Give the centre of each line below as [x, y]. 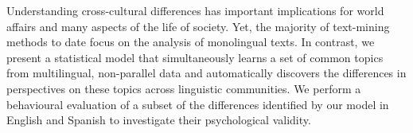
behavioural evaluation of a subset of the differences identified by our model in [198, 104]
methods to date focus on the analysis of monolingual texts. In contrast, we [191, 42]
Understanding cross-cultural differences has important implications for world [195, 10]
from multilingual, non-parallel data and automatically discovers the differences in [206, 73]
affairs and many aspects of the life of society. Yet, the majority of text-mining [198, 26]
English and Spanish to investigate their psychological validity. [159, 120]
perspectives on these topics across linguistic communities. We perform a [184, 88]
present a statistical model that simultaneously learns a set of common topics [195, 57]
